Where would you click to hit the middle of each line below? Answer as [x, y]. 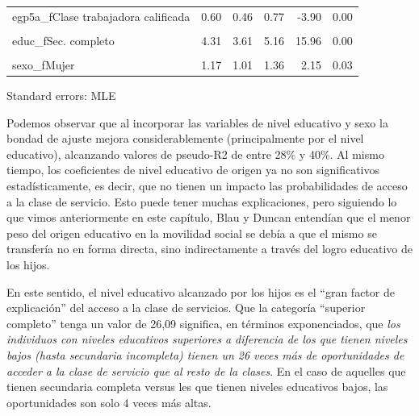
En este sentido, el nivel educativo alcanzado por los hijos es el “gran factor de [201, 291]
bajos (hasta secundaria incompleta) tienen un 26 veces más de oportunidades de [205, 354]
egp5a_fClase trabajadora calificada [101, 16]
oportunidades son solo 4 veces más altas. [109, 402]
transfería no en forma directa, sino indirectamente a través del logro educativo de [209, 249]
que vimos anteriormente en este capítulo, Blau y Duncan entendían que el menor [209, 217]
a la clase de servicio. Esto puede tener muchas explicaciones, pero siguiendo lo [202, 201]
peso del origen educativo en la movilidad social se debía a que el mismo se [192, 233]
